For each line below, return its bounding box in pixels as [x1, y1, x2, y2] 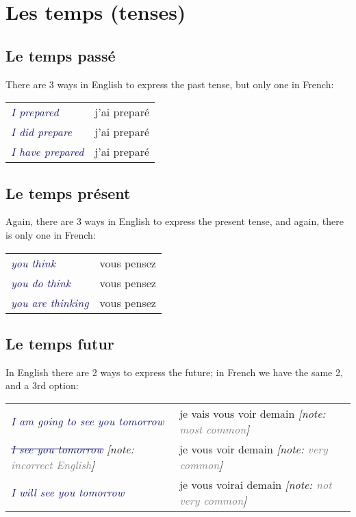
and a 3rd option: [5, 378, 79, 393]
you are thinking [11, 294, 89, 310]
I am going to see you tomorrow [11, 413, 164, 429]
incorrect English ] [11, 456, 95, 473]
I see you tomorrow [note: [11, 440, 134, 457]
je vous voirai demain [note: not [179, 476, 332, 492]
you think [11, 254, 56, 271]
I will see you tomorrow [11, 484, 125, 501]
